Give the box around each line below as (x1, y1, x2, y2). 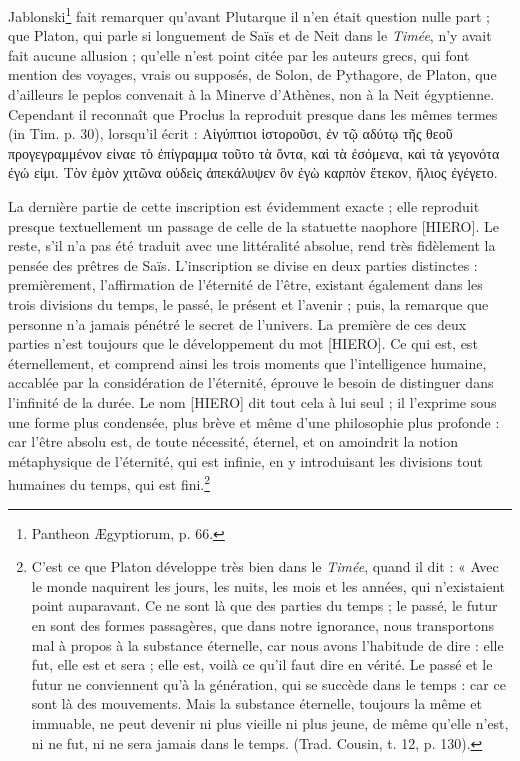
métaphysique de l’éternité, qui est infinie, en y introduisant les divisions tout (8, 450, 483, 471)
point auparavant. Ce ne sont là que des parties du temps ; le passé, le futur (31, 595, 498, 616)
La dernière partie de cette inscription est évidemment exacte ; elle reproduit (8, 196, 480, 216)
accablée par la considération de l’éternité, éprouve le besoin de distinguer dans (8, 372, 494, 393)
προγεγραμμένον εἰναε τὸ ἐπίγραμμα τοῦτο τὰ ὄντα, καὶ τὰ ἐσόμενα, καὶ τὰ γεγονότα (8, 142, 500, 163)
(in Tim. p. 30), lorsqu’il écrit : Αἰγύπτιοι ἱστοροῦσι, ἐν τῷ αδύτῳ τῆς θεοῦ (8, 123, 453, 144)
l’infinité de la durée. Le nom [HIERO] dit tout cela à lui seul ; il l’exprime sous (8, 391, 497, 412)
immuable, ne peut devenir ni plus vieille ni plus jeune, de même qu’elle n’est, (31, 712, 509, 733)
